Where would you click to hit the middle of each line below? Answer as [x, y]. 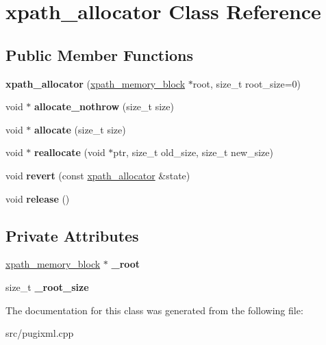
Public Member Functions [99, 54]
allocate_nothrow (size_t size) [104, 106]
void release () [38, 198]
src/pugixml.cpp [40, 333]
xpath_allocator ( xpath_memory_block [96, 83]
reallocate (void [70, 152]
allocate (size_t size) [80, 129]
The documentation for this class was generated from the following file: [154, 310]
